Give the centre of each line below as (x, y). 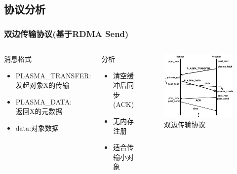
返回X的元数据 (39, 111)
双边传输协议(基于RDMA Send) (66, 33)
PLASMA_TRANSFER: (53, 75)
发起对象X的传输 (42, 85)
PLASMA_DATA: (44, 101)
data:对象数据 (37, 127)
